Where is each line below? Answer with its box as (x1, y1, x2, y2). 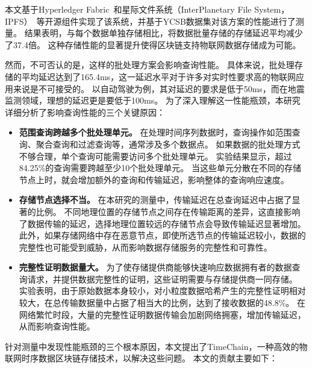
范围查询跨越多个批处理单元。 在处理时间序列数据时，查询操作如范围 (19, 126, 292, 139)
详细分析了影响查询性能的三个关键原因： (5, 105, 165, 118)
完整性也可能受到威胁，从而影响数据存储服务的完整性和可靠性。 (19, 240, 272, 253)
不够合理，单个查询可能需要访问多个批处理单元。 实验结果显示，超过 (19, 149, 292, 162)
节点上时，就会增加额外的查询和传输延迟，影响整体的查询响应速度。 (19, 173, 289, 186)
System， (254, 3, 290, 15)
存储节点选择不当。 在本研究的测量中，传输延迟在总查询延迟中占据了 (19, 193, 292, 206)
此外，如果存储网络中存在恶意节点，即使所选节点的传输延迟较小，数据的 (19, 229, 306, 242)
